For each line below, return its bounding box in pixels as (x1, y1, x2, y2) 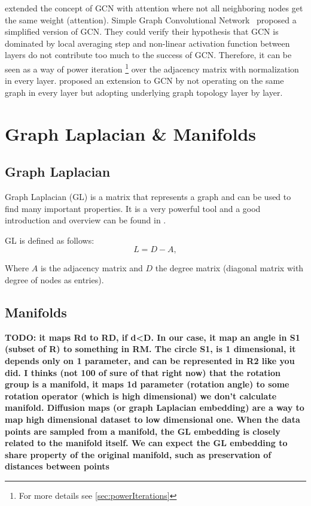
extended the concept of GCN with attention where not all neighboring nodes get (5, 2, 303, 14)
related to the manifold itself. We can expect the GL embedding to (5, 437, 288, 449)
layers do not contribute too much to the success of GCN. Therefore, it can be (5, 49, 292, 61)
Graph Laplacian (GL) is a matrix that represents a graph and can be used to (5, 190, 291, 202)
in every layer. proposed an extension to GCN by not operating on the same (5, 74, 284, 87)
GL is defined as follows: (5, 234, 94, 246)
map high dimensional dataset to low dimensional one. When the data (5, 413, 300, 425)
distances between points (5, 460, 109, 472)
